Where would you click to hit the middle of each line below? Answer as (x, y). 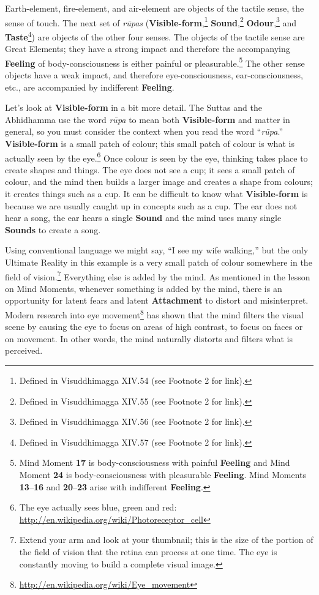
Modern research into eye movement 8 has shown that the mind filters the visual (154, 313)
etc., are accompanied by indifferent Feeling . (90, 87)
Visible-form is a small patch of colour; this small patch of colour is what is (150, 143)
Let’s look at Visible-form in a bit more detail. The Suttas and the (133, 107)
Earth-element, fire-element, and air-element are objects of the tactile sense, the (155, 8)
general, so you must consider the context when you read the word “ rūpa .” (144, 131)
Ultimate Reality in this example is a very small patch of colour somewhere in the (159, 262)
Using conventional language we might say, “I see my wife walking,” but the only (157, 250)
